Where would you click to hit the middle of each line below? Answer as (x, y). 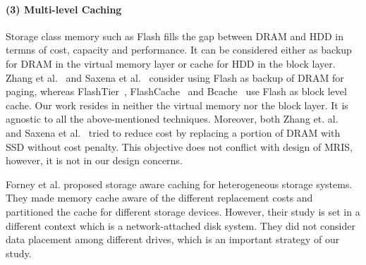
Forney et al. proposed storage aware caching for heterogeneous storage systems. (179, 184)
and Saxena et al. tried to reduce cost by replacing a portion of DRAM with (173, 132)
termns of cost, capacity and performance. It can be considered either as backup (179, 50)
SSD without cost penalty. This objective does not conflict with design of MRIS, (179, 146)
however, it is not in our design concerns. (94, 160)
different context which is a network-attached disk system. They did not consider (181, 225)
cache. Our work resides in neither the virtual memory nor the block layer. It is (177, 105)
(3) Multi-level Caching (64, 9)
